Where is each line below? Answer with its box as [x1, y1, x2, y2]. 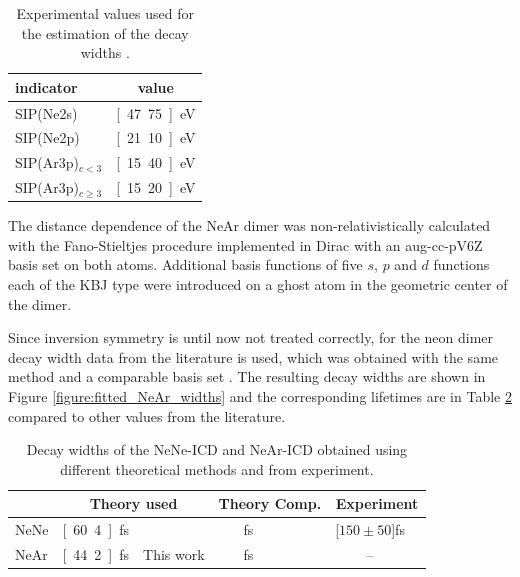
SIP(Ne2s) [15, 102, 78, 123]
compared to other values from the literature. [8, 405, 286, 426]
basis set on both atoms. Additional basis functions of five [8, 254, 363, 275]
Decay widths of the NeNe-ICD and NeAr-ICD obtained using [26, 439, 408, 460]
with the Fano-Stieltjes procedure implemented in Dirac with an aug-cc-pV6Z [8, 234, 483, 255]
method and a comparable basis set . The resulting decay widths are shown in [8, 366, 486, 387]
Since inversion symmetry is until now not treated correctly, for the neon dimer [8, 327, 494, 348]
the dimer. [8, 293, 72, 314]
